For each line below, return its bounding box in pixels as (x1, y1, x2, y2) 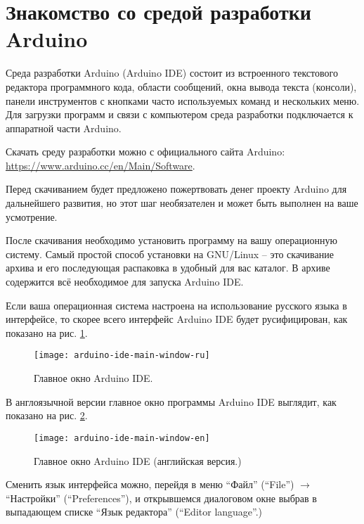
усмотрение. (6, 209, 58, 224)
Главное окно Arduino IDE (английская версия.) (34, 453, 242, 468)
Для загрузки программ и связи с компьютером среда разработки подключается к (6, 107, 353, 122)
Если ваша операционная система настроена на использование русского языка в (6, 298, 347, 312)
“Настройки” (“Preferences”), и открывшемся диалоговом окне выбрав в (6, 490, 317, 505)
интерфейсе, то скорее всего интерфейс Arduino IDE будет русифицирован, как (6, 312, 348, 326)
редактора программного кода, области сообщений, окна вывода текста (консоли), (6, 79, 357, 94)
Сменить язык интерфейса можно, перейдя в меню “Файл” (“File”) (6, 477, 294, 492)
